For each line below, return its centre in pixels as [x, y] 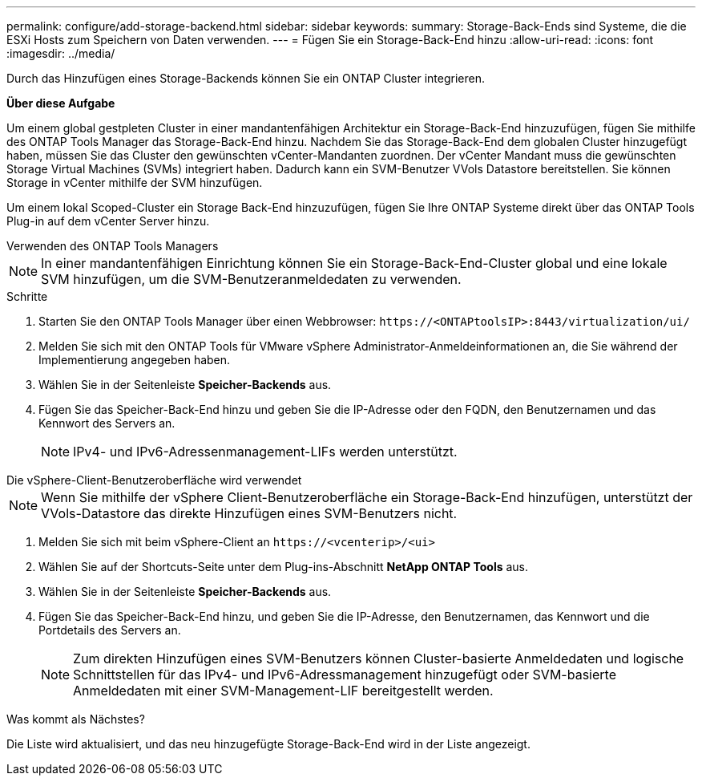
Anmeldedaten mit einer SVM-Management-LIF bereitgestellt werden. [283, 691]
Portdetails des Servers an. [110, 630]
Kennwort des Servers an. [107, 423]
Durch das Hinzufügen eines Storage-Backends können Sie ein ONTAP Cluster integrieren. [246, 78]
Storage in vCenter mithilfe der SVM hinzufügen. [135, 182]
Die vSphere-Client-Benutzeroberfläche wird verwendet [154, 480]
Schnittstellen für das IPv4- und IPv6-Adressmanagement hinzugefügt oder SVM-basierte [345, 675]
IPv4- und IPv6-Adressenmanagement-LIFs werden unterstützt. [265, 452]
